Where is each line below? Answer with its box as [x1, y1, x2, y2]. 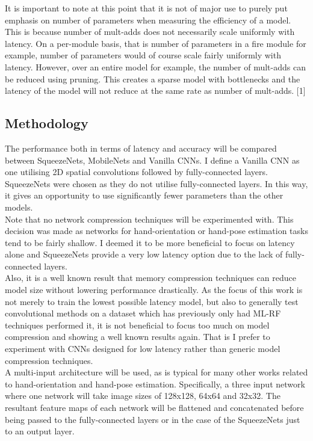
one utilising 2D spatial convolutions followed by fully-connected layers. [5, 165, 268, 178]
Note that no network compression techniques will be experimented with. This [5, 212, 294, 225]
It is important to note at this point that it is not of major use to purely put [5, 2, 288, 14]
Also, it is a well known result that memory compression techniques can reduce [5, 271, 296, 284]
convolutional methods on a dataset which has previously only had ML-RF [5, 307, 281, 319]
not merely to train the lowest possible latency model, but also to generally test [5, 295, 299, 307]
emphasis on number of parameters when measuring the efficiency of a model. [5, 13, 291, 26]
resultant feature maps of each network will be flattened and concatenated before [5, 401, 304, 414]
